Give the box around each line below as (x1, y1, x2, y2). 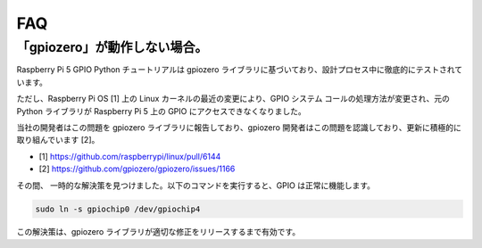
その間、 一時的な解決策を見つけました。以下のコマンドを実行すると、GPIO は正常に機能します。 (16, 179, 375, 191)
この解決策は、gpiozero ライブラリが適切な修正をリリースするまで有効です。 (16, 227, 301, 237)
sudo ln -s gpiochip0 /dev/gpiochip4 (35, 203, 201, 214)
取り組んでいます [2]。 (16, 135, 100, 145)
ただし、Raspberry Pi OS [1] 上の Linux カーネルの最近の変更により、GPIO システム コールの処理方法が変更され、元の (16, 94, 451, 104)
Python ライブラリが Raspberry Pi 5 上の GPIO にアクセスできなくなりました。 (16, 105, 307, 116)
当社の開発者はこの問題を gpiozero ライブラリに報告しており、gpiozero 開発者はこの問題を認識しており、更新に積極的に (16, 121, 461, 133)
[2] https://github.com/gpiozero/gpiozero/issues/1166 (38, 163, 236, 174)
